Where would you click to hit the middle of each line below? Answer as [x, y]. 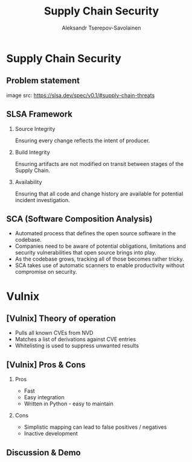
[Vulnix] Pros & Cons [46, 365]
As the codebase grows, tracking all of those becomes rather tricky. [99, 259]
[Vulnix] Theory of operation [61, 318]
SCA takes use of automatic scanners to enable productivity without [100, 265]
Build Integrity [32, 152]
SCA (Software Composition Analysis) [79, 219]
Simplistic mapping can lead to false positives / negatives [95, 427]
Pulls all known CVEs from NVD [54, 333]
